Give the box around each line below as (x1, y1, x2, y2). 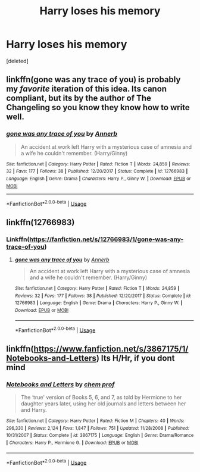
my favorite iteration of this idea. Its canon (6, 84, 167, 94)
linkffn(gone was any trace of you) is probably (6, 74, 181, 85)
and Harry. (20, 406, 47, 413)
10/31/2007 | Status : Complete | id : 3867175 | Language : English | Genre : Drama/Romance (6, 433, 194, 439)
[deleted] (6, 57, 29, 64)
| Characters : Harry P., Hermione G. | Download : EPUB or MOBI (6, 439, 139, 446)
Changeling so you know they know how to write (6, 102, 190, 112)
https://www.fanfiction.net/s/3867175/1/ (33, 343, 189, 354)
